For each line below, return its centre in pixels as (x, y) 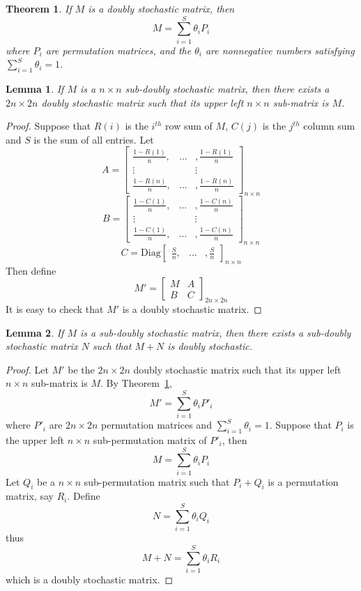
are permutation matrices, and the (118, 50)
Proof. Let (27, 369)
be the (81, 369)
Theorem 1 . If (39, 8)
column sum (329, 126)
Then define (31, 270)
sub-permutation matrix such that (157, 481)
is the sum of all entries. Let (94, 139)
